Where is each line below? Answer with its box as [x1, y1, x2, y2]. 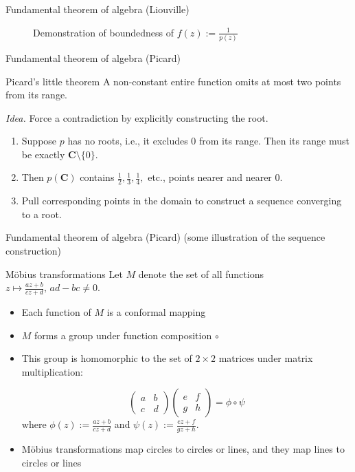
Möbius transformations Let [5, 266, 123, 281]
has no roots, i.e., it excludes [67, 133, 188, 148]
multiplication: [21, 364, 83, 378]
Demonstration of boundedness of [33, 25, 174, 39]
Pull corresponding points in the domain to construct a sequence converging [21, 193, 342, 208]
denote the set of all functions [138, 266, 264, 281]
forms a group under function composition [34, 328, 212, 342]
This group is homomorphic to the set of [21, 351, 192, 365]
